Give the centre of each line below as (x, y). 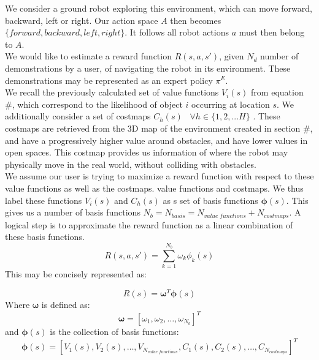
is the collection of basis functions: (114, 332)
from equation (277, 92)
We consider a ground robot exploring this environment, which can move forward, (159, 8)
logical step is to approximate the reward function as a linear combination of (149, 224)
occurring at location (231, 104)
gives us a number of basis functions (73, 212)
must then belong (272, 32)
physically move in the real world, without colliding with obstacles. (131, 164)
